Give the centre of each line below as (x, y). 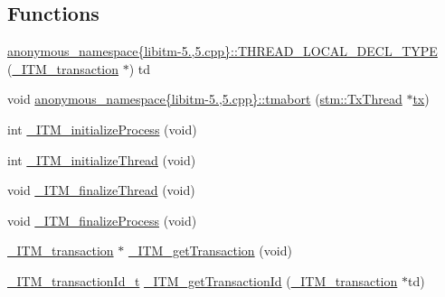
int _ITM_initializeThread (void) (102, 159)
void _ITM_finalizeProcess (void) (102, 220)
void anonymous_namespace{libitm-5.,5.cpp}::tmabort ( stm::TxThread (205, 99)
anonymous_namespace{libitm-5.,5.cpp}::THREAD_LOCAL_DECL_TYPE (222, 51)
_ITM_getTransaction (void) (210, 251)
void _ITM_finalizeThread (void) (101, 190)
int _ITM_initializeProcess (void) (102, 129)
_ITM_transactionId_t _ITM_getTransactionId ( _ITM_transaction (203, 280)
